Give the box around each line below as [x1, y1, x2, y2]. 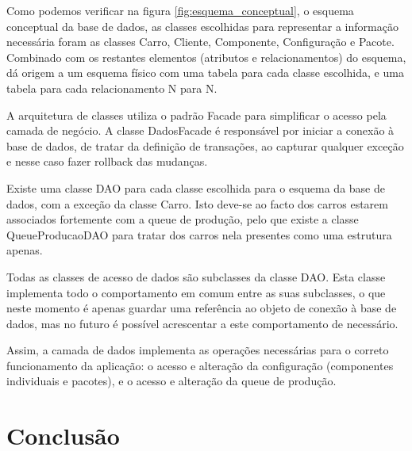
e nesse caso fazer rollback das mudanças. [6, 153, 208, 170]
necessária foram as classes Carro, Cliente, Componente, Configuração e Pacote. [6, 33, 395, 50]
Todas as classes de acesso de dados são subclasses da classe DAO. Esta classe [6, 268, 386, 285]
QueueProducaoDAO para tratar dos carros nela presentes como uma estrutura [6, 226, 392, 243]
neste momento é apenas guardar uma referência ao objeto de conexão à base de [6, 300, 397, 316]
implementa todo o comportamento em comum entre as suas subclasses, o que [6, 284, 386, 300]
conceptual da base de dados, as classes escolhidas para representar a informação [6, 17, 399, 34]
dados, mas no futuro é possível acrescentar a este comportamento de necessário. [6, 315, 399, 331]
